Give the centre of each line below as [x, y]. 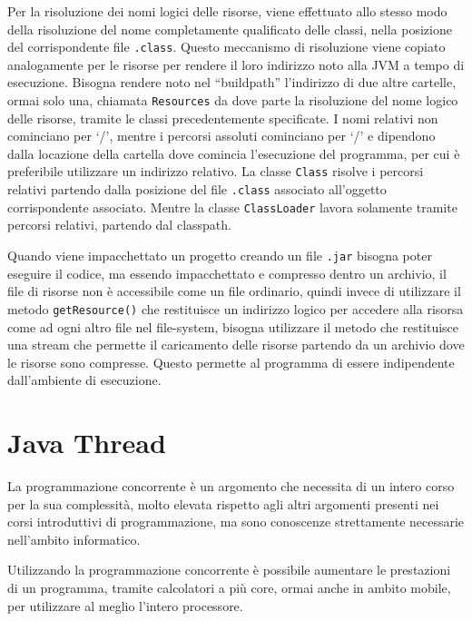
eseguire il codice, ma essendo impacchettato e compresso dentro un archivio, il [227, 273]
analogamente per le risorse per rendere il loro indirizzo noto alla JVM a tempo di [236, 64]
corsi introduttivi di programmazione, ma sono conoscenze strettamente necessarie [236, 522]
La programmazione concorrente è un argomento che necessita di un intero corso [231, 486]
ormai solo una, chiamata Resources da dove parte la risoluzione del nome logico [233, 100]
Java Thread [87, 443]
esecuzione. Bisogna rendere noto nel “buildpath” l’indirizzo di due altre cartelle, [232, 82]
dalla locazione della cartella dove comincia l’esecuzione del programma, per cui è [234, 153]
